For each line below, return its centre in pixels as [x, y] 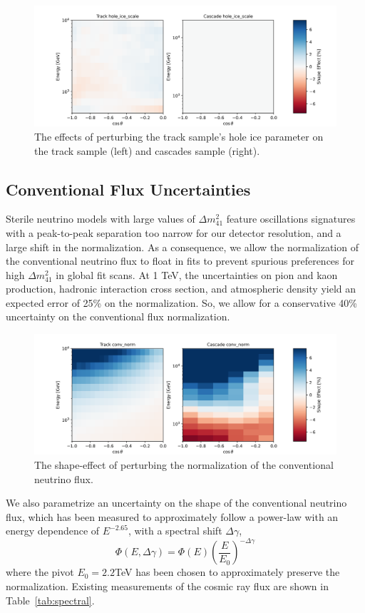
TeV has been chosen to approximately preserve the [227, 572]
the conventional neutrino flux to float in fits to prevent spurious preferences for [180, 261]
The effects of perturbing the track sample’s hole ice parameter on [179, 136]
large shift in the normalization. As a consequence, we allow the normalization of [182, 247]
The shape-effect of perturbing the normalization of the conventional [184, 465]
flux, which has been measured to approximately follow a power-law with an [172, 516]
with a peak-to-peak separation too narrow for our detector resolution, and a [174, 232]
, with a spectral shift [175, 531]
